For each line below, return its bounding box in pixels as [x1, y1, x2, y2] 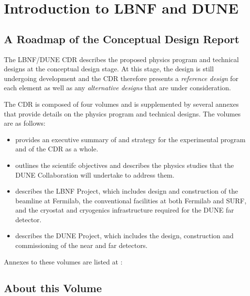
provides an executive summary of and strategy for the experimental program [15, 134, 246, 144]
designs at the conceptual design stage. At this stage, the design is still [4, 64, 214, 74]
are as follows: [4, 118, 46, 128]
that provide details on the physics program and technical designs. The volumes [4, 108, 241, 118]
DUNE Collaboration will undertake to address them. [15, 169, 174, 180]
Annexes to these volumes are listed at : [4, 256, 123, 266]
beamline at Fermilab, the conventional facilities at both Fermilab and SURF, [15, 195, 247, 205]
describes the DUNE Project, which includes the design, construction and [15, 230, 234, 241]
